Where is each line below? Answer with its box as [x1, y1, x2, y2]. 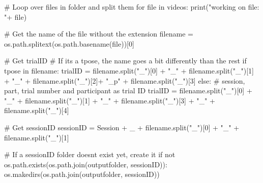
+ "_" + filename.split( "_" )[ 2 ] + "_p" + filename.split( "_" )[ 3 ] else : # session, [4, 75, 245, 86]
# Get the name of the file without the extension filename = [4, 28, 193, 39]
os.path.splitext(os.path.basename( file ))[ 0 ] [4, 38, 134, 49]
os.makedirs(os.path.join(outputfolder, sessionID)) [4, 169, 160, 179]
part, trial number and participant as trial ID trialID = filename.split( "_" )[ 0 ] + [4, 85, 252, 96]
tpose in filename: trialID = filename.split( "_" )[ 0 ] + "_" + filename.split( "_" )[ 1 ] [4, 65, 254, 76]
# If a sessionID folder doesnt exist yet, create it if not [4, 149, 176, 160]
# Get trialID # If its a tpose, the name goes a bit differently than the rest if [4, 55, 247, 66]
